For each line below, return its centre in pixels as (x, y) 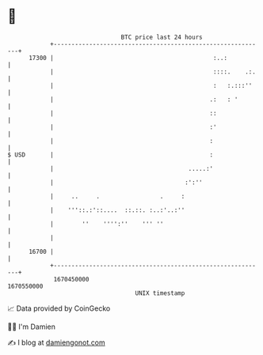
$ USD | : (111, 155)
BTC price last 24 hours (162, 37)
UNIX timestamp (160, 293)
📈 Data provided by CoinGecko (59, 308)
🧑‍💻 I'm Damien (32, 327)
